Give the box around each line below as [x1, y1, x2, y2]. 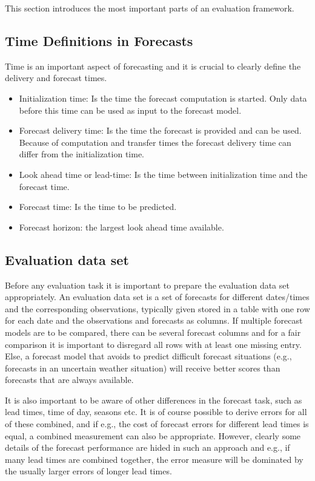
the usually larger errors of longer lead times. [5, 465, 172, 477]
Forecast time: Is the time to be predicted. [19, 200, 177, 213]
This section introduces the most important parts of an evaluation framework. [5, 2, 294, 14]
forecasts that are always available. [5, 373, 134, 386]
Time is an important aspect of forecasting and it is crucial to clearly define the [5, 59, 301, 72]
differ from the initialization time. [19, 148, 145, 160]
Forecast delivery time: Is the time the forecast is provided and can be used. [19, 124, 302, 137]
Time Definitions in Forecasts [5, 31, 193, 50]
